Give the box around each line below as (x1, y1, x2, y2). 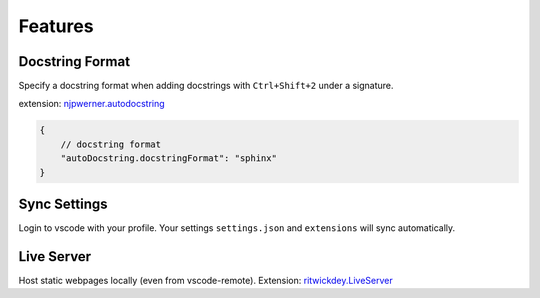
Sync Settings (18, 196, 109, 213)
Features (18, 15, 94, 37)
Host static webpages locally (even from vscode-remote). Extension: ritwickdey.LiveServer (18, 275, 394, 287)
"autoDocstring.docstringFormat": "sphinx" (60, 153, 277, 164)
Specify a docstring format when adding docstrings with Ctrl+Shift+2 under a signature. (18, 80, 394, 92)
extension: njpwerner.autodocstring (18, 98, 165, 110)
